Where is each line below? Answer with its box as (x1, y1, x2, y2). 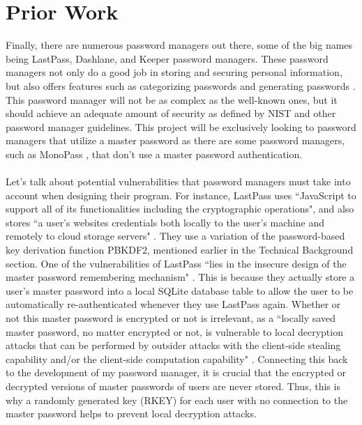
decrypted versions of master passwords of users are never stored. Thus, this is (6, 378, 340, 393)
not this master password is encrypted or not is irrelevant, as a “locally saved (6, 311, 335, 325)
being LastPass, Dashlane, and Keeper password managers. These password (6, 51, 329, 65)
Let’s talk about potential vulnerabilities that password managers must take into (6, 174, 351, 189)
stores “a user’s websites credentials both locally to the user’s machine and (6, 215, 324, 229)
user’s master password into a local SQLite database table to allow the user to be (6, 283, 354, 297)
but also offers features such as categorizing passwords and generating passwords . (6, 78, 356, 93)
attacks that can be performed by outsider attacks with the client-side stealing (6, 338, 341, 353)
